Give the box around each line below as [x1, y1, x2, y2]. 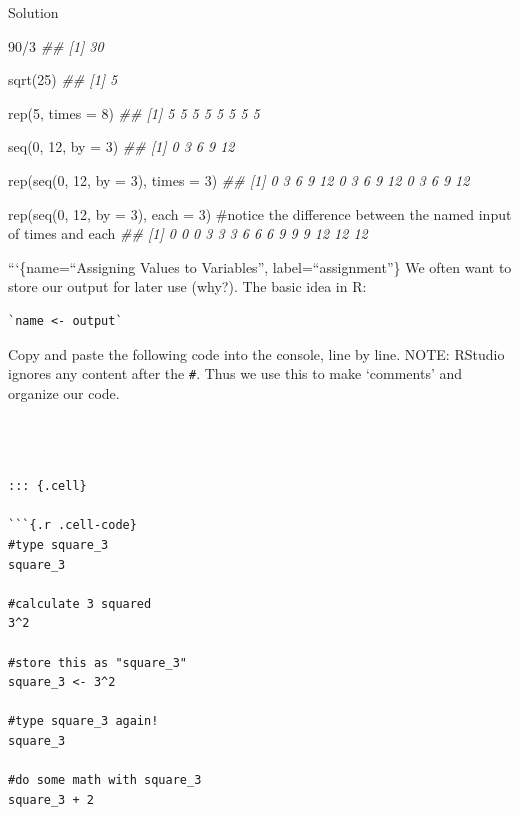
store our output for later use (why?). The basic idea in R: [8, 276, 367, 297]
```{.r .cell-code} [8, 518, 137, 533]
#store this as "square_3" [8, 655, 187, 670]
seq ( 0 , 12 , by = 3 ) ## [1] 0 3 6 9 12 [8, 136, 235, 157]
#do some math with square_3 [8, 773, 202, 788]
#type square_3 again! [8, 714, 159, 729]
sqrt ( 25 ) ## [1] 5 [8, 69, 118, 90]
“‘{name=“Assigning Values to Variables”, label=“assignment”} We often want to [8, 256, 512, 277]
